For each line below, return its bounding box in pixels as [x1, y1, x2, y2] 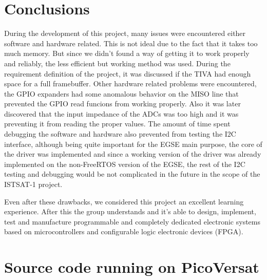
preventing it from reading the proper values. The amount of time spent [4, 118, 231, 129]
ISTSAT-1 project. [4, 179, 63, 190]
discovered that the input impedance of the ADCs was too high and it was [4, 108, 239, 119]
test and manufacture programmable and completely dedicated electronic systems [4, 216, 260, 227]
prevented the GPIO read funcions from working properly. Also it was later [4, 98, 241, 109]
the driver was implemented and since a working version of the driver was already [4, 148, 261, 159]
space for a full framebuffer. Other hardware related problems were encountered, [4, 78, 257, 89]
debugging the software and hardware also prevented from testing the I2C [4, 128, 236, 139]
